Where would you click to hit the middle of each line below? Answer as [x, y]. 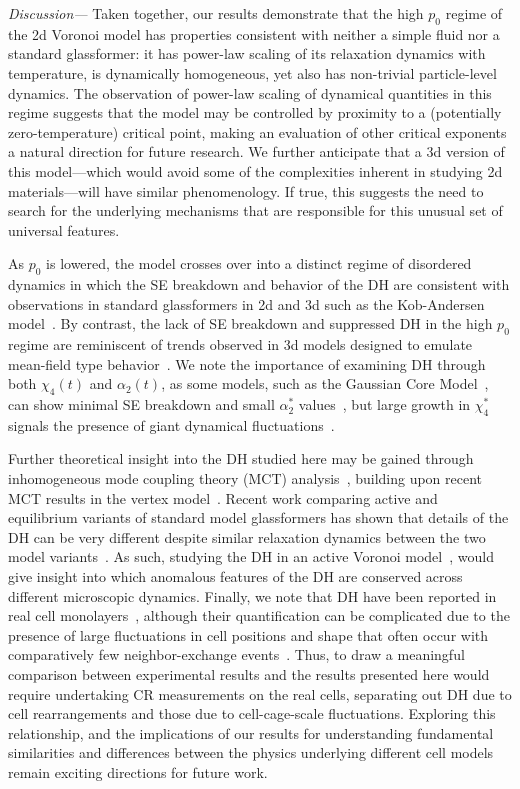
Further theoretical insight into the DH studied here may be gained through [241, 458]
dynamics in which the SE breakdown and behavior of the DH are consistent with [259, 284]
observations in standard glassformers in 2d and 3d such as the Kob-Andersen [246, 303]
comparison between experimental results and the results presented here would [249, 674]
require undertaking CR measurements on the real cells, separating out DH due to [260, 693]
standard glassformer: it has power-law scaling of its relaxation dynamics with [247, 53]
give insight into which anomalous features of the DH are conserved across [235, 576]
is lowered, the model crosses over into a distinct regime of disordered [259, 263]
